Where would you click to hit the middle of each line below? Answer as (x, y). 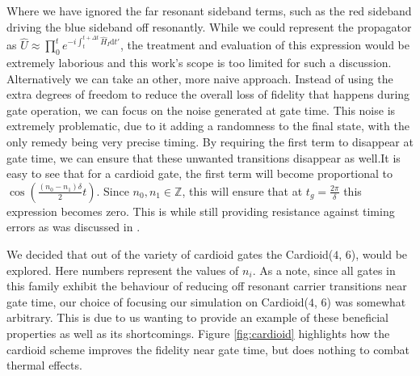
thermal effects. (44, 365)
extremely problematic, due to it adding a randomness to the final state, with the (208, 126)
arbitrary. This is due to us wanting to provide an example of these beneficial (197, 317)
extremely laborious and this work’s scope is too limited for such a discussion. (199, 62)
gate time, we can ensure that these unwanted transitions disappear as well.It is (204, 157)
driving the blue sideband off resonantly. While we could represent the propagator (209, 26)
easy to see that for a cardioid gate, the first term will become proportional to (200, 173)
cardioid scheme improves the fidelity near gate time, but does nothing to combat (208, 349)
